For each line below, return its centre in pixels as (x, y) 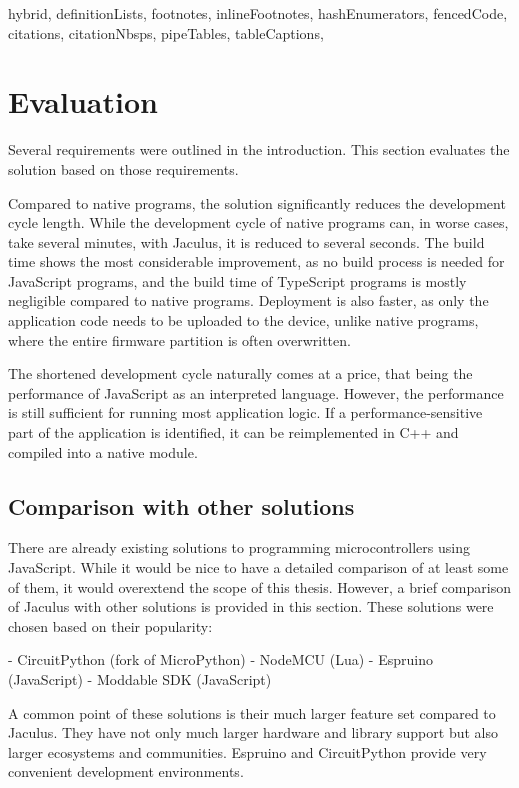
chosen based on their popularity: (110, 625)
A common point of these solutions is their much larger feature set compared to (252, 712)
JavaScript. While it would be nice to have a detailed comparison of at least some (258, 567)
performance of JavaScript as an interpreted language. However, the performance (256, 392)
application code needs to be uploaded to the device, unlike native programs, (243, 320)
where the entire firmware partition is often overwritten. (179, 339)
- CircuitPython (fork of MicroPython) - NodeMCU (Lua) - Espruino (220, 659)
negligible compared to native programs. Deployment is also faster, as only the (248, 300)
